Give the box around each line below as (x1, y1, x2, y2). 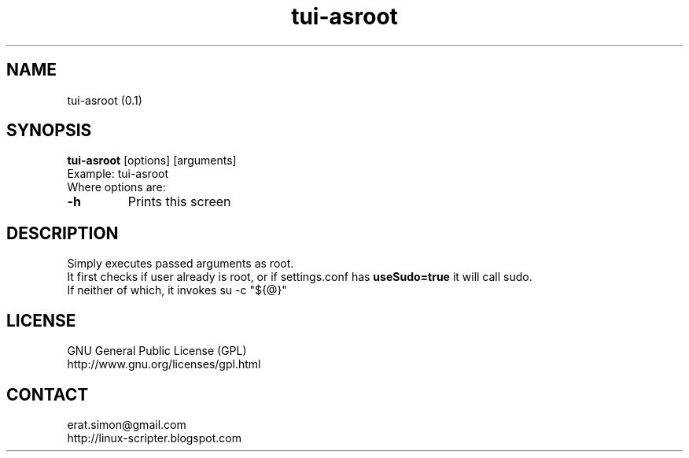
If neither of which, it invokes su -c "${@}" (67, 283, 287, 297)
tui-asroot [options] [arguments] (67, 153, 237, 168)
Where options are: (67, 180, 166, 194)
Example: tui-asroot (67, 167, 169, 181)
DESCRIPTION (6, 223, 119, 243)
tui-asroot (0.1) (67, 93, 142, 107)
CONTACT (6, 384, 89, 404)
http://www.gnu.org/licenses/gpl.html (67, 357, 261, 371)
